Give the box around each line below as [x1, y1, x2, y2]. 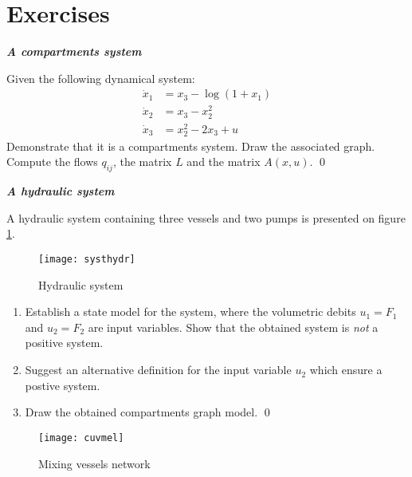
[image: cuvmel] [38, 432, 124, 443]
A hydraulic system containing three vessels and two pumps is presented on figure [6, 209, 406, 226]
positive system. [25, 334, 104, 351]
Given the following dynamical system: [6, 69, 195, 86]
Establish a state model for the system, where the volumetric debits [25, 303, 356, 320]
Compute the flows [6, 153, 98, 170]
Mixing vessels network [38, 455, 151, 471]
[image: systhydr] [38, 254, 135, 266]
